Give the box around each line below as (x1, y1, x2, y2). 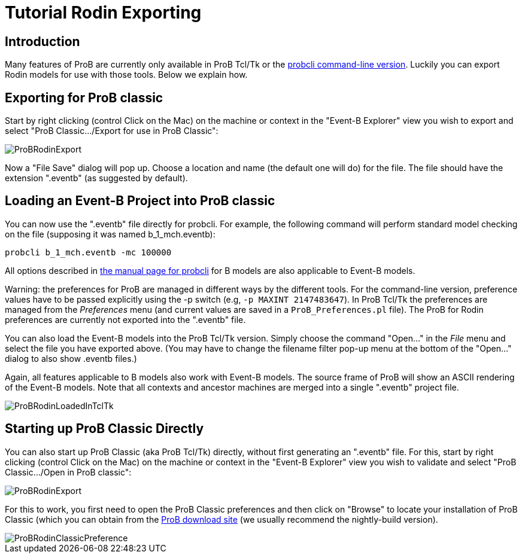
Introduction (5, 33, 80, 49)
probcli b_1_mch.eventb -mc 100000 (5, 247, 172, 257)
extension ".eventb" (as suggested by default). (5, 173, 188, 184)
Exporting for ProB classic (5, 90, 163, 105)
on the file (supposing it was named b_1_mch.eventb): (5, 228, 216, 239)
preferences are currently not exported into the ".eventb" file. (5, 314, 246, 325)
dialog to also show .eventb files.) (5, 353, 137, 364)
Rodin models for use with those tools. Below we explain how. (5, 69, 248, 80)
